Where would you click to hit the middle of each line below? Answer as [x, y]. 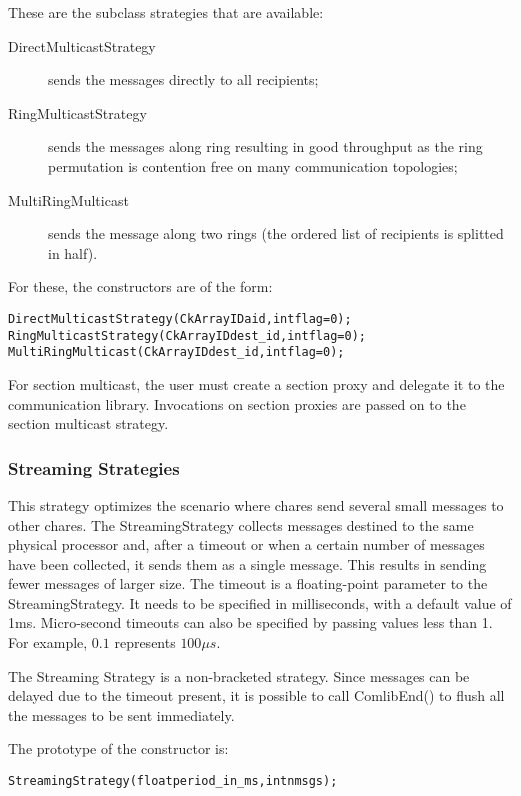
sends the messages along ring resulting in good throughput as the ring [265, 146]
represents [145, 642]
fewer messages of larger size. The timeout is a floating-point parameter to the [248, 583]
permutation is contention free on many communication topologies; [253, 165]
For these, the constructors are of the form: [140, 286]
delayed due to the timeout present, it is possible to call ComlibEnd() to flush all [256, 695]
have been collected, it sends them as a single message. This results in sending [247, 563]
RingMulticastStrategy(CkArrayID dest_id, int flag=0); [187, 335]
